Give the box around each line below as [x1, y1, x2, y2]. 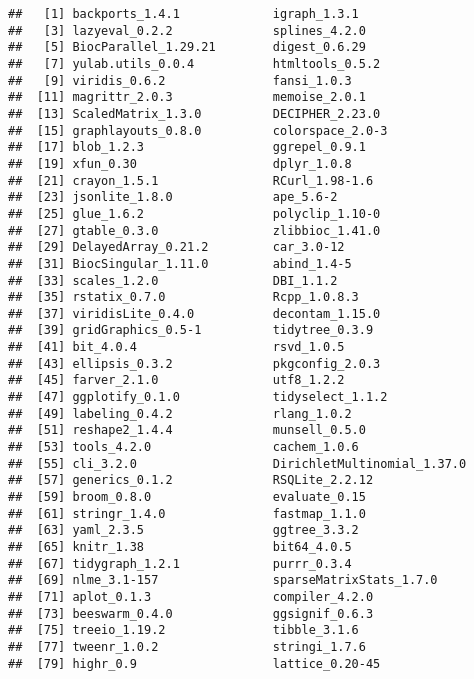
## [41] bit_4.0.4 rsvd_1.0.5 [8, 340, 345, 355]
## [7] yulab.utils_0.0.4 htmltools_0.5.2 [8, 56, 381, 71]
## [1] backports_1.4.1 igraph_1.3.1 [8, 7, 359, 21]
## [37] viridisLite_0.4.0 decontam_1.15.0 [8, 306, 381, 321]
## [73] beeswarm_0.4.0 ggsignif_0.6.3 [8, 606, 374, 621]
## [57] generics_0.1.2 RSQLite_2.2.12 [8, 473, 374, 488]
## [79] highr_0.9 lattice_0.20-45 [8, 656, 381, 671]
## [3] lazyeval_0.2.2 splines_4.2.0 [8, 23, 366, 38]
